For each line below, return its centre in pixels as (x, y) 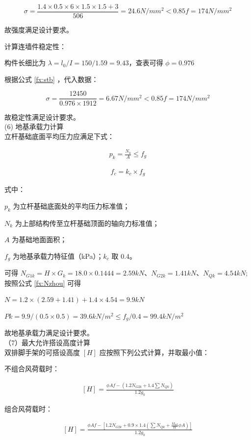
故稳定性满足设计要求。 (42, 117)
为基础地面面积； (39, 239)
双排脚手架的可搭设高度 (42, 352)
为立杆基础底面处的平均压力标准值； (71, 206)
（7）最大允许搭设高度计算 (47, 343)
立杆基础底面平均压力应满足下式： (59, 136)
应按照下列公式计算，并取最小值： (154, 352)
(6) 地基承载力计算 (34, 126)
